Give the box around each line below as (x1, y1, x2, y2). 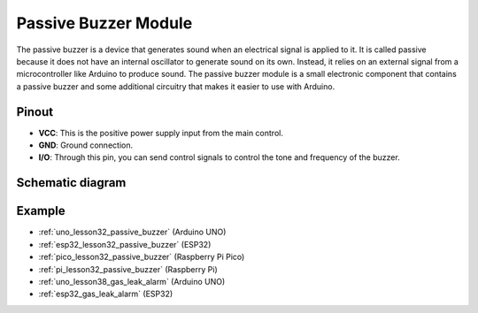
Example (16, 203, 66, 218)
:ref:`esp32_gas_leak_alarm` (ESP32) (38, 288, 173, 300)
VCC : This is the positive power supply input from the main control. (38, 127, 283, 138)
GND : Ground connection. (38, 140, 133, 150)
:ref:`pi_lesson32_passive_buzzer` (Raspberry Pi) (38, 263, 219, 274)
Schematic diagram (16, 175, 127, 190)
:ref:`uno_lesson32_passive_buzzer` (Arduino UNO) (38, 226, 227, 238)
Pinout (16, 104, 54, 119)
